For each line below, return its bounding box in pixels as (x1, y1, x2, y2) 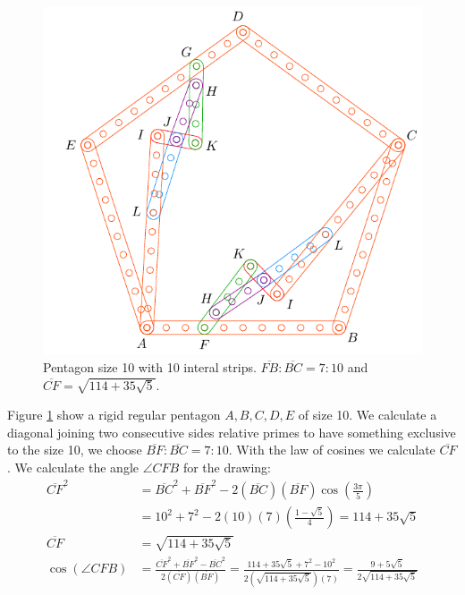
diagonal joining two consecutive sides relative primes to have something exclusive (7, 422, 456, 441)
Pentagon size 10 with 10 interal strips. (43, 357, 257, 376)
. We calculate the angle (7, 457, 139, 476)
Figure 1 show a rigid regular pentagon (7, 405, 221, 424)
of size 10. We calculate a (298, 405, 437, 424)
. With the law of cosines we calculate (228, 440, 435, 459)
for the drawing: (182, 457, 271, 476)
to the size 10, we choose (7, 440, 142, 459)
